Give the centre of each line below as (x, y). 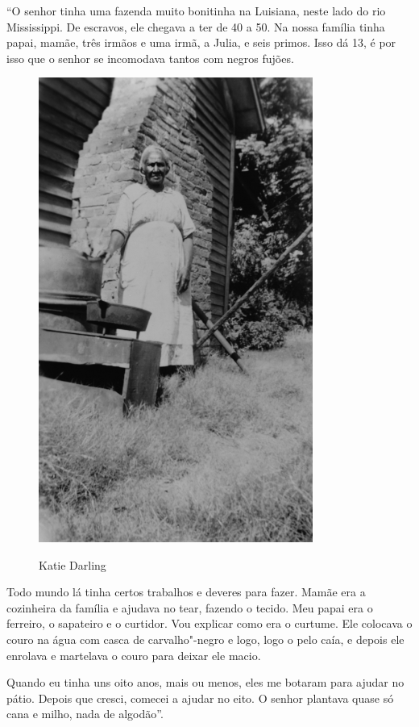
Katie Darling (73, 564)
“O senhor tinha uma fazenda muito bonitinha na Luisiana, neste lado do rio (196, 10)
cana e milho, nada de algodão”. (85, 714)
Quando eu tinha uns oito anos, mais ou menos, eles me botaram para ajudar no (205, 682)
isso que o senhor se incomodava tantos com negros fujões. (150, 58)
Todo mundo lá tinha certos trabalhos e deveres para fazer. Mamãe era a (186, 592)
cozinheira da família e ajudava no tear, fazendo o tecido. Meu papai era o (190, 607)
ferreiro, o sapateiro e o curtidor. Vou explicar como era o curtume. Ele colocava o (209, 623)
